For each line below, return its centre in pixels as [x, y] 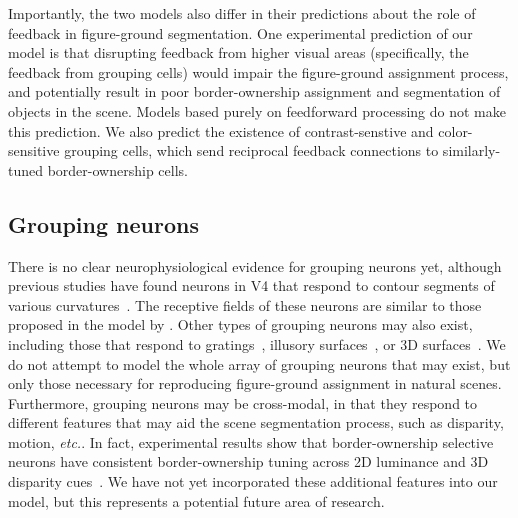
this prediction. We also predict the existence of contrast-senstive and [221, 130]
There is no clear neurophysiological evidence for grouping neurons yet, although [255, 265]
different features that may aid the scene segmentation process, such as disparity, [256, 422]
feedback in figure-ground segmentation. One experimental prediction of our [240, 32]
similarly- [471, 150]
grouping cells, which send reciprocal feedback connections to [251, 150]
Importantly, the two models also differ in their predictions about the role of [242, 13]
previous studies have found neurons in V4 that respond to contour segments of [251, 285]
